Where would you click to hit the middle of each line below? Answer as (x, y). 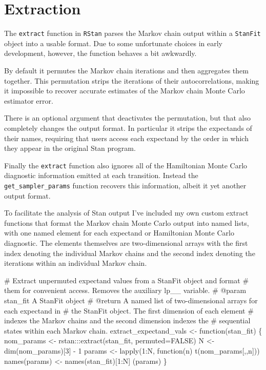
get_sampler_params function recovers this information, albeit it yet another (125, 185)
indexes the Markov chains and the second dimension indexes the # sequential (127, 320)
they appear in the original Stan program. (70, 148)
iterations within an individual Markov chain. (76, 263)
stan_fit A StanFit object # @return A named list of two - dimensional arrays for (131, 300)
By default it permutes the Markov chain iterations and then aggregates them (126, 70)
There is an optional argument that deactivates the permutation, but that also (128, 118)
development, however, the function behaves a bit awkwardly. (100, 53)
